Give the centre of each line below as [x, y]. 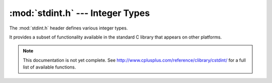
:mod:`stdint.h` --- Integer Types [80, 13]
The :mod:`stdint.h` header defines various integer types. [69, 28]
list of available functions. [50, 67]
